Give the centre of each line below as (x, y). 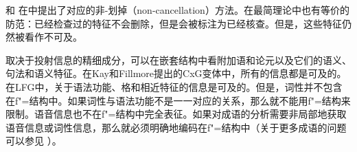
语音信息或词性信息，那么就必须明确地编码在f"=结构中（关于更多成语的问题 (176, 127)
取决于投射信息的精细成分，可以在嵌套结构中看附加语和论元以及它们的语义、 (178, 59)
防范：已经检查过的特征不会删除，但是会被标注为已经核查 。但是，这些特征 (174, 23)
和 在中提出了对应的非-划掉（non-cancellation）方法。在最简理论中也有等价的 (177, 10)
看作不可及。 (53, 37)
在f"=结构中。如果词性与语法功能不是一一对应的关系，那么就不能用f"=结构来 (178, 100)
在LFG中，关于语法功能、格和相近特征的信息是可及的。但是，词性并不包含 (174, 86)
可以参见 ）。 (34, 141)
